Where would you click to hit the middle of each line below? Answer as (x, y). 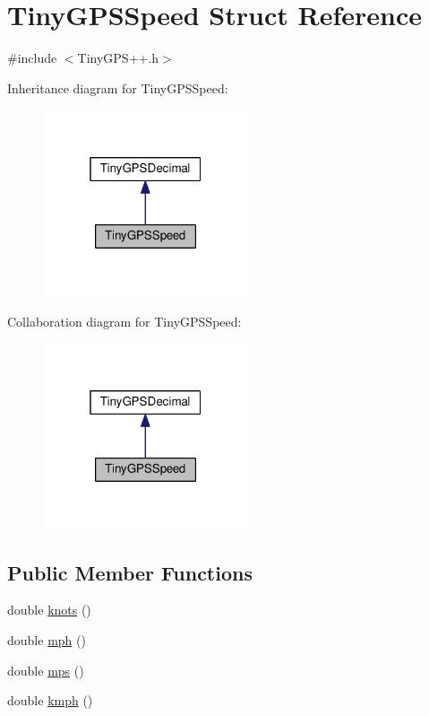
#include (32, 58)
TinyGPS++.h (118, 58)
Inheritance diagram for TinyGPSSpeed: (118, 87)
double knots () (49, 610)
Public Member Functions (130, 572)
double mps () (46, 670)
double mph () (47, 640)
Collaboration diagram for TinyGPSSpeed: (124, 321)
